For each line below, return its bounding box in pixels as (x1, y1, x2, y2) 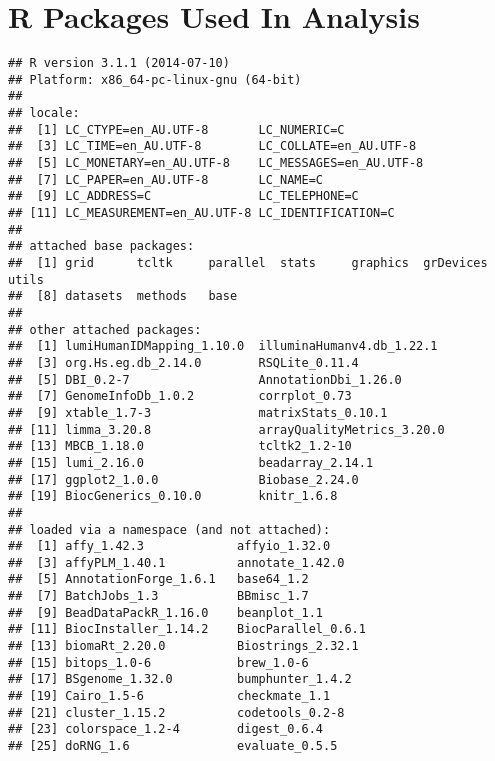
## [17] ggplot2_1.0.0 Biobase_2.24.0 (8, 472, 359, 487)
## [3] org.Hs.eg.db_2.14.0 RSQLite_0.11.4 (8, 355, 359, 370)
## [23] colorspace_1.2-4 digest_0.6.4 (8, 722, 323, 737)
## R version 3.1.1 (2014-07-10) (8, 56, 230, 71)
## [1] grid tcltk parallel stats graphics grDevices (8, 256, 488, 270)
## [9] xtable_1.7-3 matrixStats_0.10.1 (8, 405, 388, 420)
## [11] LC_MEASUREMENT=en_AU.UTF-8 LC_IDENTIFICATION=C (8, 206, 395, 221)
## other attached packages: (8, 322, 202, 337)
